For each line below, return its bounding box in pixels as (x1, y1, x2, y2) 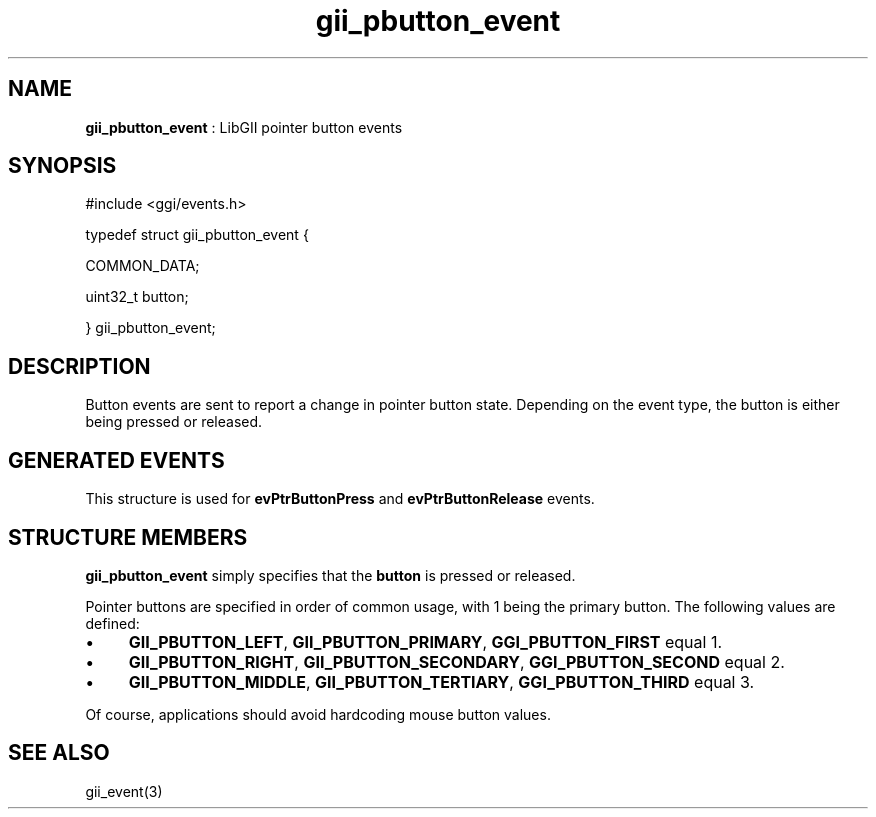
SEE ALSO (8, 740, 110, 766)
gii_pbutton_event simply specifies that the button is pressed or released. (85, 566, 576, 584)
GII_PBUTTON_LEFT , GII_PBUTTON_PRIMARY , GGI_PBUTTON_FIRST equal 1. (128, 631, 722, 652)
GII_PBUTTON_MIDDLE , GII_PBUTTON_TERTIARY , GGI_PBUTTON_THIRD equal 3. (128, 671, 755, 692)
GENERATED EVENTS (8, 447, 225, 473)
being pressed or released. (85, 413, 263, 431)
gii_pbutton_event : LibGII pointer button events (85, 118, 403, 136)
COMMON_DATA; (85, 257, 200, 275)
